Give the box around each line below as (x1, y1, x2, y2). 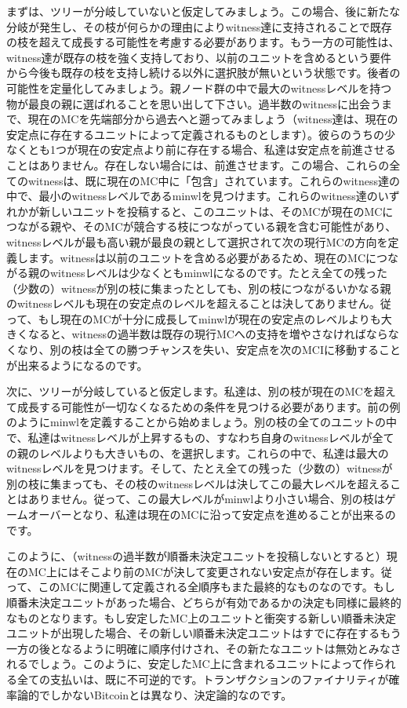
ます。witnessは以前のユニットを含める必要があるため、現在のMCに (27, 249, 377, 265)
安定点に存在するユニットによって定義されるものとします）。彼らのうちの (6, 126, 384, 142)
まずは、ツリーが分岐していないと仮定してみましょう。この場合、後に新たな (6, 3, 401, 19)
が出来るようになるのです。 (6, 356, 148, 373)
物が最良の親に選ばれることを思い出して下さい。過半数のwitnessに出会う (6, 95, 382, 111)
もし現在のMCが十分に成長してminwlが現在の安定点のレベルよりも (38, 310, 381, 327)
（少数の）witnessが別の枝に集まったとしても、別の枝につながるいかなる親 (6, 279, 391, 296)
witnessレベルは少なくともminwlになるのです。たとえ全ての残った (49, 265, 388, 281)
